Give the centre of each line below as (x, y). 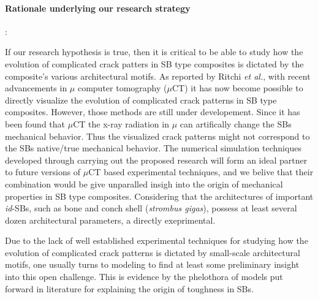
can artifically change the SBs (236, 123)
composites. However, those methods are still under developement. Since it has (153, 112)
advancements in (36, 88)
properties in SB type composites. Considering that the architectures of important (159, 196)
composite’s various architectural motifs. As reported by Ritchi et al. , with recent (158, 76)
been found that (35, 123)
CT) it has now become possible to (237, 88)
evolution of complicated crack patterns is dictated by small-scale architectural (153, 252)
